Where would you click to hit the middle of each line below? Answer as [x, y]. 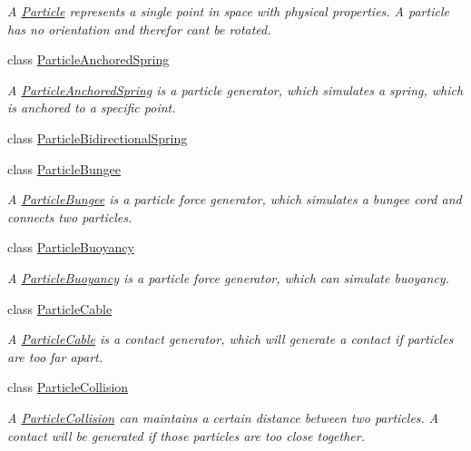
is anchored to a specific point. [92, 108]
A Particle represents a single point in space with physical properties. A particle [228, 11]
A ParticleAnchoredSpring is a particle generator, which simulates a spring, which [235, 89]
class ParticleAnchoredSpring [88, 59]
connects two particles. [70, 216]
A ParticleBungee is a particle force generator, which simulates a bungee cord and [235, 199]
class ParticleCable [60, 308]
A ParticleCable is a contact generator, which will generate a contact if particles [231, 339]
